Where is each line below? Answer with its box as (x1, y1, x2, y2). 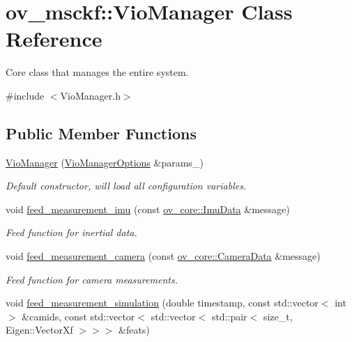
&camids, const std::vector (22, 309, 135, 323)
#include (6, 88, 45, 102)
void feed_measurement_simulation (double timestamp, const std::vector (6, 295, 319, 310)
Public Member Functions (6, 122, 197, 143)
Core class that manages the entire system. (6, 65, 189, 79)
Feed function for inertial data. (6, 225, 137, 240)
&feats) (118, 322, 150, 337)
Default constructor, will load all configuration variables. (6, 178, 247, 193)
